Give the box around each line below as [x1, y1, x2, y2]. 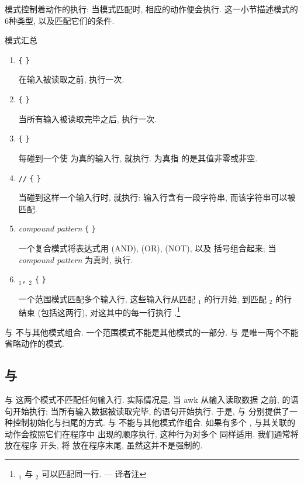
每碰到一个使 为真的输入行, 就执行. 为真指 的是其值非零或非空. [18, 151, 258, 164]
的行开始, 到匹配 [204, 292, 267, 305]
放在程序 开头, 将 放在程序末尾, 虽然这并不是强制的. [5, 439, 203, 451]
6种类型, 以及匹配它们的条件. [5, 14, 115, 26]
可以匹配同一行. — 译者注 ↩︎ [42, 468, 147, 480]
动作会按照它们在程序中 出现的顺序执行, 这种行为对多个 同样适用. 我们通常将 [5, 427, 299, 440]
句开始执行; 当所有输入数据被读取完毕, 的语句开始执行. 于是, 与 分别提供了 [5, 405, 289, 417]
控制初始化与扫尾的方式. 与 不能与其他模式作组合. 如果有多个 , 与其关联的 [12, 416, 295, 428]
